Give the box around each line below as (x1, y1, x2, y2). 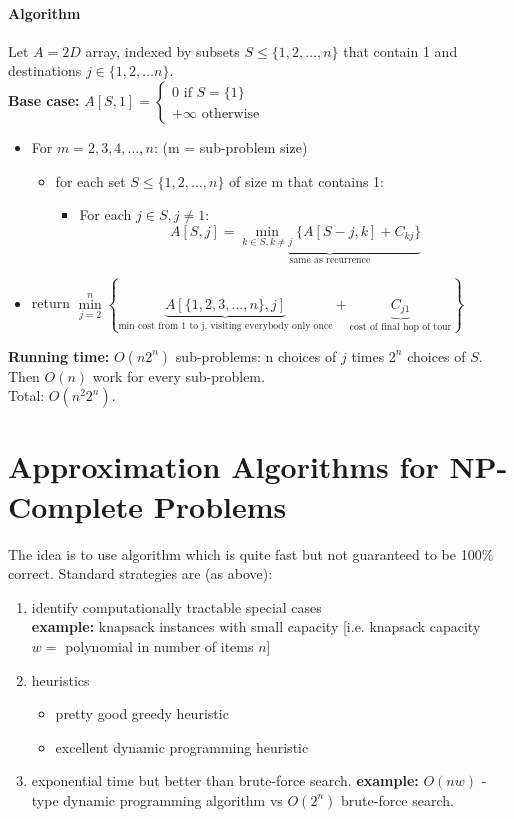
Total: (8, 385, 45, 406)
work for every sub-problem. (92, 365, 265, 386)
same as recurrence (289, 254, 371, 265)
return (31, 292, 71, 313)
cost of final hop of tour (349, 321, 452, 332)
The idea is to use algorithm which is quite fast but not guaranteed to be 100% (8, 543, 494, 564)
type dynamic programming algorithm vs (31, 789, 283, 810)
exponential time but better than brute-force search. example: (31, 770, 419, 791)
